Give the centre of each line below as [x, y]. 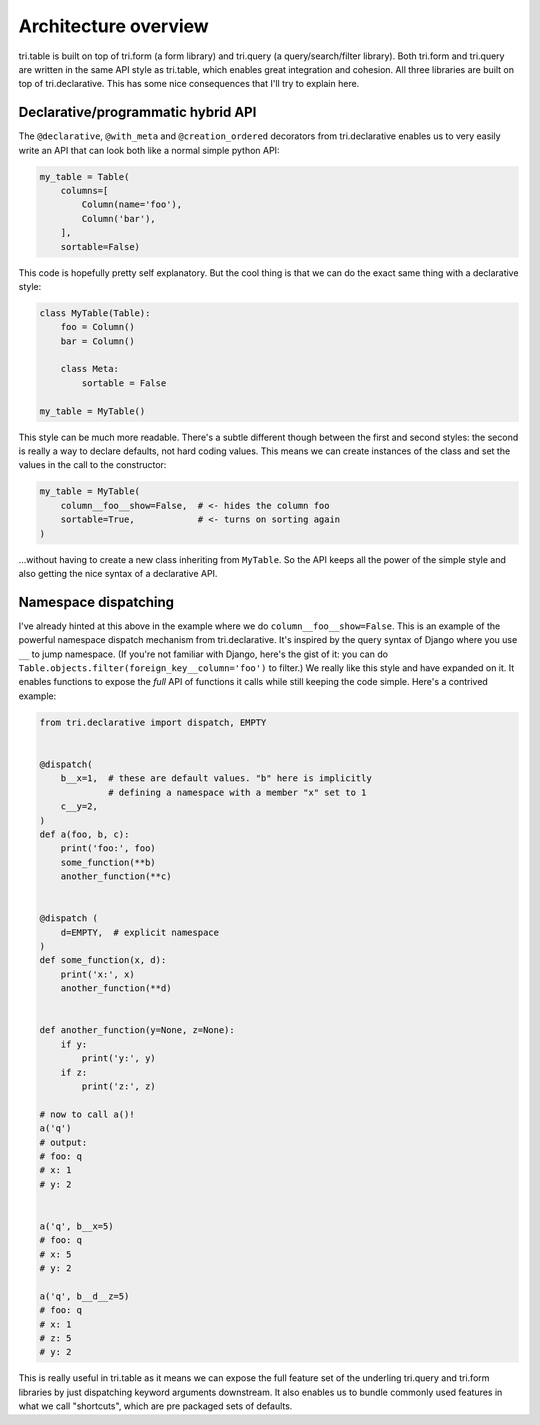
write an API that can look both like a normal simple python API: [149, 150]
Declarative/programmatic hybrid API [137, 112]
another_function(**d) [116, 988]
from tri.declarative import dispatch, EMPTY [153, 722]
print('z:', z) [119, 1086]
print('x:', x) [97, 974]
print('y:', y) [119, 1058]
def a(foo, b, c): [84, 834]
